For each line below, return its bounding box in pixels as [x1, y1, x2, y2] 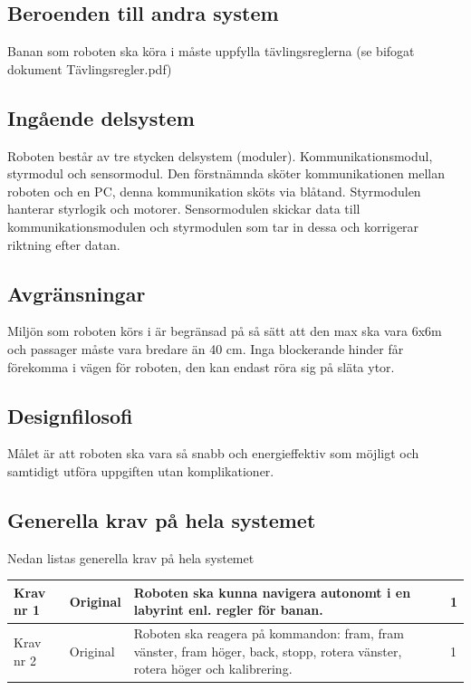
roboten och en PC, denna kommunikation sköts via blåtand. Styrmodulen [7, 181, 421, 200]
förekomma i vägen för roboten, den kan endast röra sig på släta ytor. [7, 357, 395, 376]
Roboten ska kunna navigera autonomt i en [133, 582, 411, 601]
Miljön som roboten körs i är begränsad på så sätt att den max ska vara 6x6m [7, 321, 442, 340]
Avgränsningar [7, 279, 146, 307]
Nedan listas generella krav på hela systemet [7, 548, 255, 567]
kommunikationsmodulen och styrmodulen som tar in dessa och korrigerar [7, 216, 419, 235]
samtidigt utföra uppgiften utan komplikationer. [7, 461, 274, 480]
